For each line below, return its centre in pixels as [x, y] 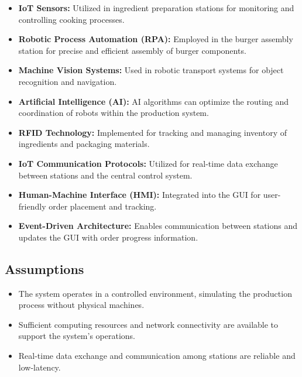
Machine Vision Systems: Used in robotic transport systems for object [151, 70]
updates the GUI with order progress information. [108, 237]
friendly [32, 206]
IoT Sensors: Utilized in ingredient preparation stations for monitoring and [156, 8]
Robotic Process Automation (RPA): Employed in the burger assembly [156, 39]
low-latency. [40, 367]
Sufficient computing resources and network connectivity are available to [148, 324]
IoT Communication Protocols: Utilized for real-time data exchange [148, 163]
